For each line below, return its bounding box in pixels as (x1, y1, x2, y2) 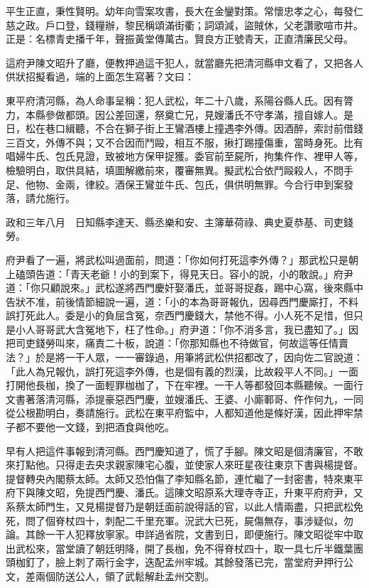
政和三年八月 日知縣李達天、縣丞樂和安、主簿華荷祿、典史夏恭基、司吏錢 (6, 214, 353, 229)
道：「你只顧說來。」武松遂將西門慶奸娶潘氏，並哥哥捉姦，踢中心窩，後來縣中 (6, 280, 363, 295)
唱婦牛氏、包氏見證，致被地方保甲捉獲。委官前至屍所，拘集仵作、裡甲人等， (6, 149, 363, 164)
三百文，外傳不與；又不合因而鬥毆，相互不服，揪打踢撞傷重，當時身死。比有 (6, 134, 363, 149)
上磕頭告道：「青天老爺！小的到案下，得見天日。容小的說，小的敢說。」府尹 (6, 266, 353, 281)
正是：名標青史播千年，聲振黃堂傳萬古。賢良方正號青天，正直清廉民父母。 (6, 31, 353, 46)
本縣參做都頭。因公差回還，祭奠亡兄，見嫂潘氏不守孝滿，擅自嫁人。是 (25, 107, 353, 122)
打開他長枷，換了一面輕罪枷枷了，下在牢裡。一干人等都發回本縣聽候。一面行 (6, 378, 363, 392)
